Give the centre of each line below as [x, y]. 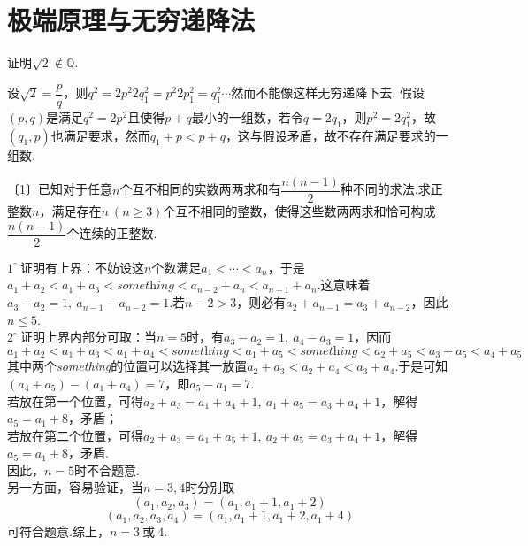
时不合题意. [107, 469]
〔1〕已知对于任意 [60, 189]
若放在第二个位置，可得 [75, 435]
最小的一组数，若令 [247, 116]
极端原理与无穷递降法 [131, 20]
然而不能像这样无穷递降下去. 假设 [328, 92]
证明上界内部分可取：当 [88, 337]
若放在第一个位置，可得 [75, 400]
